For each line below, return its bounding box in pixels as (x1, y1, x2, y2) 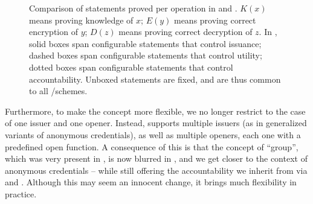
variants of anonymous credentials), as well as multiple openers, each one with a (5, 128, 301, 141)
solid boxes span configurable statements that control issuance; (29, 37, 262, 49)
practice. (5, 187, 37, 200)
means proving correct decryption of (118, 25, 253, 38)
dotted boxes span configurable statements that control (29, 60, 233, 73)
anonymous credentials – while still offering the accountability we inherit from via (5, 164, 308, 176)
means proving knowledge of (29, 13, 134, 26)
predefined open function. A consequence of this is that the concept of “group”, (5, 140, 298, 153)
